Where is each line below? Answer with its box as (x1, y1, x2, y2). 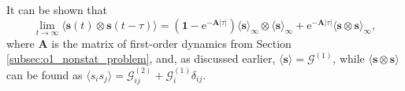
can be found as (6, 66, 83, 82)
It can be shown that (6, 2, 108, 17)
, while (333, 50, 365, 67)
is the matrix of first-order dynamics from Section (51, 35, 292, 51)
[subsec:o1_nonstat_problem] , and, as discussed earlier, (6, 50, 276, 67)
